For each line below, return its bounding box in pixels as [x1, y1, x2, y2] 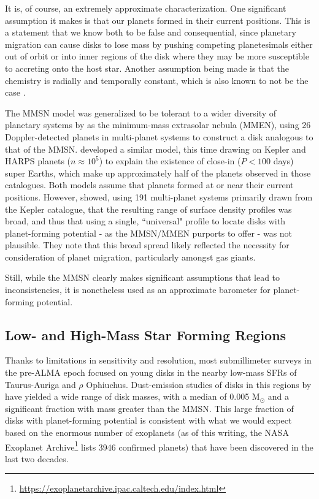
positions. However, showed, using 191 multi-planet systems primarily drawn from [5, 190, 313, 203]
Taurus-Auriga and [5, 378, 76, 390]
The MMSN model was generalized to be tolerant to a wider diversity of [5, 106, 277, 119]
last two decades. [5, 452, 69, 465]
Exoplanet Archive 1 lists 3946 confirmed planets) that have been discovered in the [5, 438, 313, 453]
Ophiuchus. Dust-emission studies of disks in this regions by [86, 378, 312, 390]
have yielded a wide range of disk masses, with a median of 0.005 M [5, 390, 260, 403]
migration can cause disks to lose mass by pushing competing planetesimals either [5, 37, 313, 50]
